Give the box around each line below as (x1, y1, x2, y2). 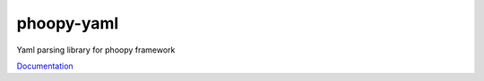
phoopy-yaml (16, 13, 119, 33)
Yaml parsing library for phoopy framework (16, 45, 176, 55)
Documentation (16, 61, 73, 71)
